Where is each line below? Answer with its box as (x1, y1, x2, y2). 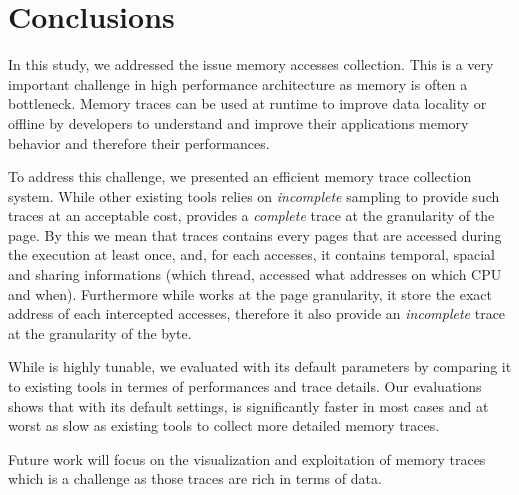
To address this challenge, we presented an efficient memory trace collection (8, 166, 472, 187)
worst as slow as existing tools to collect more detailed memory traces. (8, 415, 440, 436)
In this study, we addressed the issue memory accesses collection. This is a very (8, 54, 494, 75)
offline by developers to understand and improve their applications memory (8, 112, 469, 133)
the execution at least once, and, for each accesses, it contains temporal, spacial (8, 244, 495, 265)
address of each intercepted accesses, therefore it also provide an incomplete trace (8, 303, 506, 324)
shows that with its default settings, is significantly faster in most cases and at (8, 395, 489, 416)
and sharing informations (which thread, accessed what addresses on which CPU (8, 264, 502, 285)
